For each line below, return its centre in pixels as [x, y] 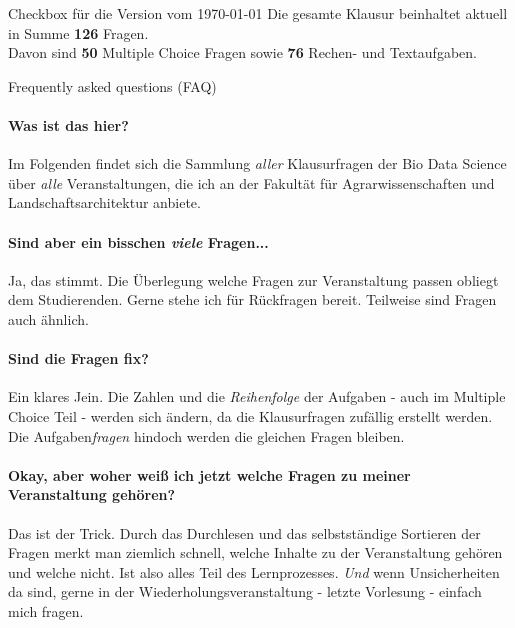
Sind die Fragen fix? [78, 358]
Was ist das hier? [68, 124]
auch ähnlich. [48, 318]
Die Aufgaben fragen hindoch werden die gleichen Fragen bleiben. [206, 435]
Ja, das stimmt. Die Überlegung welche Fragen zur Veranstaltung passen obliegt [253, 279]
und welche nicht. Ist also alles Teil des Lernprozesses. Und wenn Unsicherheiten [254, 571]
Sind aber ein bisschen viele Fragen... [138, 241]
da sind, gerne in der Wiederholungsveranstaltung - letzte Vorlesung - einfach [245, 591]
